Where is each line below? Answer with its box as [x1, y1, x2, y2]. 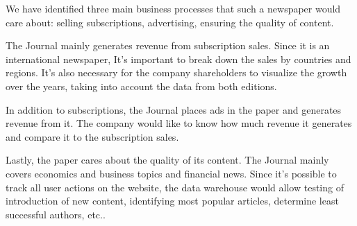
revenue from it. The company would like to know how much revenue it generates [6, 116, 352, 130]
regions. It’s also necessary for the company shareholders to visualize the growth [6, 65, 347, 80]
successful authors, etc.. [6, 207, 106, 221]
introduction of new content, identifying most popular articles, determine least [6, 193, 339, 208]
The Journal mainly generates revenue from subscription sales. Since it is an [6, 38, 330, 53]
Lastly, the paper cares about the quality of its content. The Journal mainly [6, 153, 329, 167]
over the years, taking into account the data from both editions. [6, 78, 277, 93]
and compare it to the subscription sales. [6, 129, 179, 144]
